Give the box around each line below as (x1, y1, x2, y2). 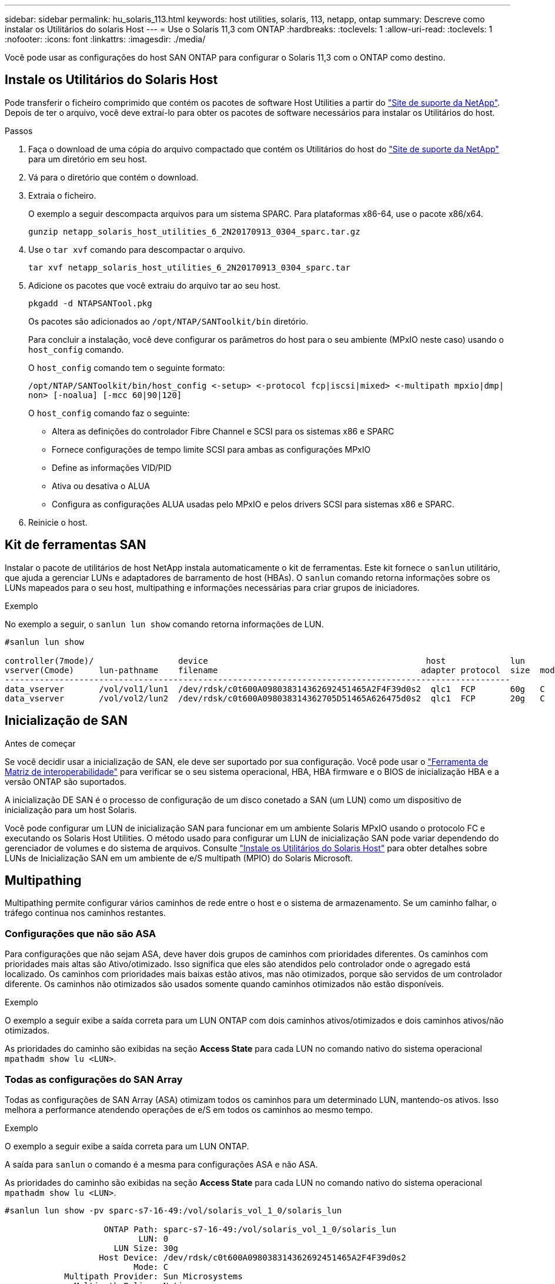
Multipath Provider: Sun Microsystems (64, 1271, 243, 1281)
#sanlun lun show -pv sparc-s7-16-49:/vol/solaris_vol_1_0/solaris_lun (5, 1205, 342, 1215)
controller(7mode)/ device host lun (5, 656, 526, 666)
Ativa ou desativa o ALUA (52, 480, 150, 491)
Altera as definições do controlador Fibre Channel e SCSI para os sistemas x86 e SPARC (52, 426, 394, 436)
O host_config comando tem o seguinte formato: (28, 362, 225, 373)
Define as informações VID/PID (52, 462, 172, 473)
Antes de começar (5, 738, 76, 748)
